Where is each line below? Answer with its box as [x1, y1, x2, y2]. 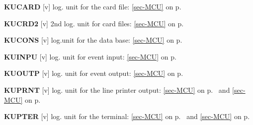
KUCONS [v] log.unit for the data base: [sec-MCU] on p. [4, 35, 182, 45]
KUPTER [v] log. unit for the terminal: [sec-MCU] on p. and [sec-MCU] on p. [4, 111, 250, 122]
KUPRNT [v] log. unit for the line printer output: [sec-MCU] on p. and [4, 84, 230, 95]
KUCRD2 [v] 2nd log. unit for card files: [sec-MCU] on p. [4, 18, 184, 28]
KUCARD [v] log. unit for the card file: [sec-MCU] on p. [4, 1, 181, 11]
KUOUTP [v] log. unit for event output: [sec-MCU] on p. [4, 68, 183, 78]
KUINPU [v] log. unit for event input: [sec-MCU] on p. [4, 51, 176, 62]
